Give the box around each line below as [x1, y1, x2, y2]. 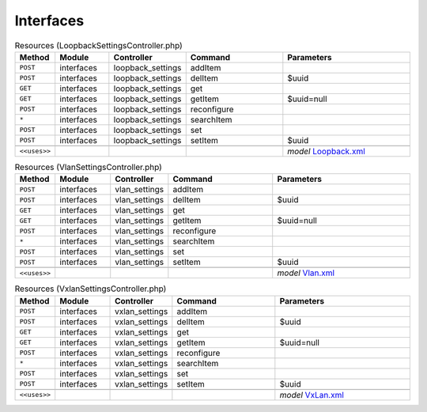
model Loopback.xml [287, 146, 365, 157]
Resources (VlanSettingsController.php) [14, 162, 162, 173]
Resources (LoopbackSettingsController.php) [14, 40, 183, 51]
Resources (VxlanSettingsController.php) [14, 283, 167, 294]
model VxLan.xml [279, 389, 344, 400]
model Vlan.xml [277, 267, 335, 278]
